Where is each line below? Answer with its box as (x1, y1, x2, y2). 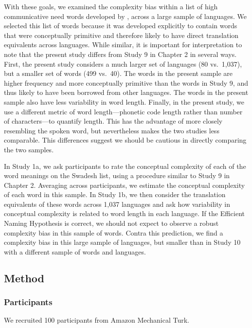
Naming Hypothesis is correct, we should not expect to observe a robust (4, 218, 219, 228)
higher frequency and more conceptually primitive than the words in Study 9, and (4, 77, 248, 88)
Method (4, 270, 44, 285)
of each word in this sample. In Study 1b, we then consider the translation (4, 189, 226, 200)
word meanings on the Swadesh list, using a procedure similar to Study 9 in (4, 170, 230, 181)
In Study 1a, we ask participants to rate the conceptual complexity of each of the (4, 161, 246, 171)
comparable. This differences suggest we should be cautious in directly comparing (4, 135, 247, 145)
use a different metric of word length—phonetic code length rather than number (4, 106, 243, 116)
